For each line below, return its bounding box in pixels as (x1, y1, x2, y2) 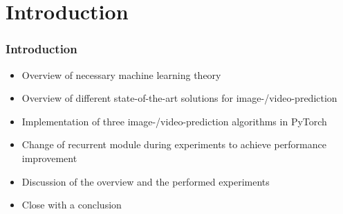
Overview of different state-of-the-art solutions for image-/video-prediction (21, 91, 337, 105)
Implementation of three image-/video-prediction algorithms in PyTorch (21, 114, 327, 128)
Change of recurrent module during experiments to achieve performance (21, 137, 326, 152)
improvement (21, 150, 77, 165)
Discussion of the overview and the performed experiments (21, 174, 270, 188)
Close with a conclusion (21, 197, 122, 212)
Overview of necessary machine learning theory (21, 67, 221, 82)
